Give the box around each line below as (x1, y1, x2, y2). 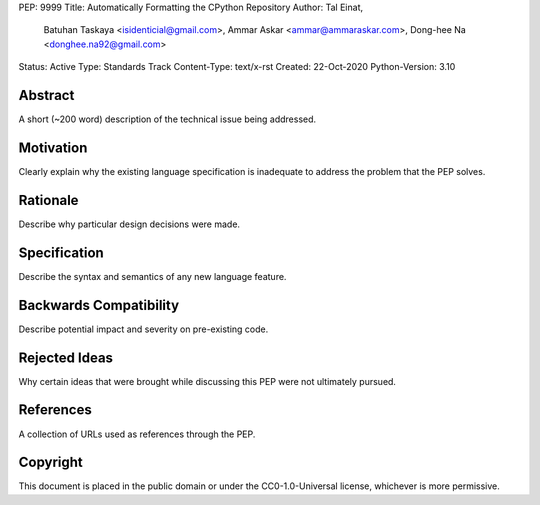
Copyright (18, 454, 84, 471)
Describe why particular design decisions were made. (18, 218, 240, 230)
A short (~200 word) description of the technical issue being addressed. (18, 113, 317, 125)
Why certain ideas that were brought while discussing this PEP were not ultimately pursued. (18, 375, 397, 387)
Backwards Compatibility (18, 296, 180, 314)
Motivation (18, 139, 88, 156)
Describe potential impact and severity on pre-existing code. (18, 323, 269, 335)
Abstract (18, 86, 75, 104)
